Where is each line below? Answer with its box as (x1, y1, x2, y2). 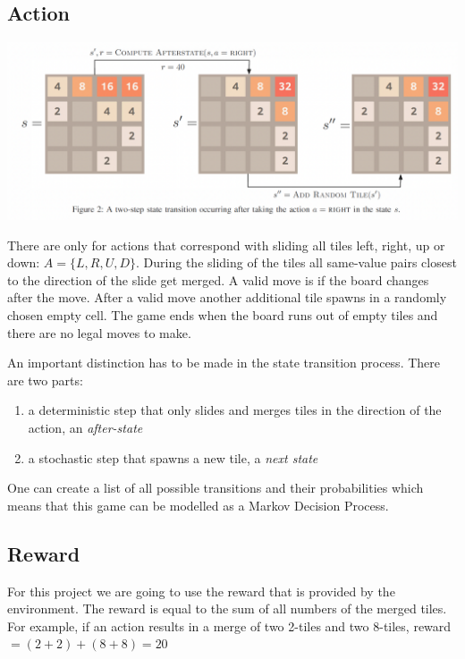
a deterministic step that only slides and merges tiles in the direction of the (28, 401, 442, 419)
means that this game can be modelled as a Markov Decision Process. (7, 495, 389, 514)
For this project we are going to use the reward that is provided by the (7, 581, 395, 600)
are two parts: (7, 370, 83, 389)
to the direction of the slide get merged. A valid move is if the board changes (7, 270, 429, 289)
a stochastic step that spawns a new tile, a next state (28, 448, 318, 467)
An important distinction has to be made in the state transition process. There (7, 353, 441, 372)
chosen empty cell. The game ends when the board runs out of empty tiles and (7, 306, 438, 325)
